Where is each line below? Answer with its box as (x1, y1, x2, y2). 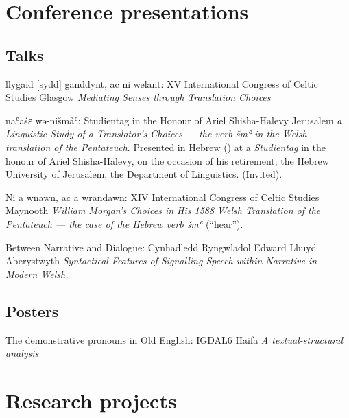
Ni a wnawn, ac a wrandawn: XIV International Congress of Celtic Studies (5, 189, 320, 204)
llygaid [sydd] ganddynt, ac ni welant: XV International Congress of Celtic (5, 76, 318, 91)
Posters (5, 300, 59, 321)
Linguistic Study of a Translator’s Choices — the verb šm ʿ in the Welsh (5, 126, 307, 141)
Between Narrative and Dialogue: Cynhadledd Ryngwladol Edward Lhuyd (5, 240, 317, 254)
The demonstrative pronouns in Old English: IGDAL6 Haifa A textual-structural (5, 332, 344, 347)
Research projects (5, 386, 177, 414)
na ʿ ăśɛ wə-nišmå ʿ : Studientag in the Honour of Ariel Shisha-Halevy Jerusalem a (5, 113, 342, 127)
